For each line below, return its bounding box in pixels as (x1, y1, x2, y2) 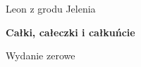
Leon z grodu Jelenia (6, 1, 96, 15)
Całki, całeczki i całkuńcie (6, 24, 135, 39)
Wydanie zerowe (6, 48, 75, 63)
